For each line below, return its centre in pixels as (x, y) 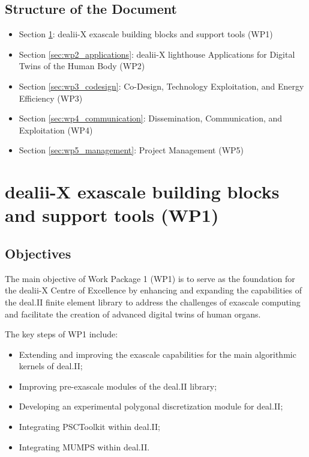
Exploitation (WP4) (56, 130)
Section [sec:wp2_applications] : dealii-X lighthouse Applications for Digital (157, 54)
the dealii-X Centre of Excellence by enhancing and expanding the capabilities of (153, 290)
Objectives (38, 253)
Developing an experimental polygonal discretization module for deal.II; (151, 406)
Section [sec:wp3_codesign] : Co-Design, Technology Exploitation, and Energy (161, 86)
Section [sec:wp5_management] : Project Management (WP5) (131, 150)
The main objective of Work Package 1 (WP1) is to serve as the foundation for (150, 278)
